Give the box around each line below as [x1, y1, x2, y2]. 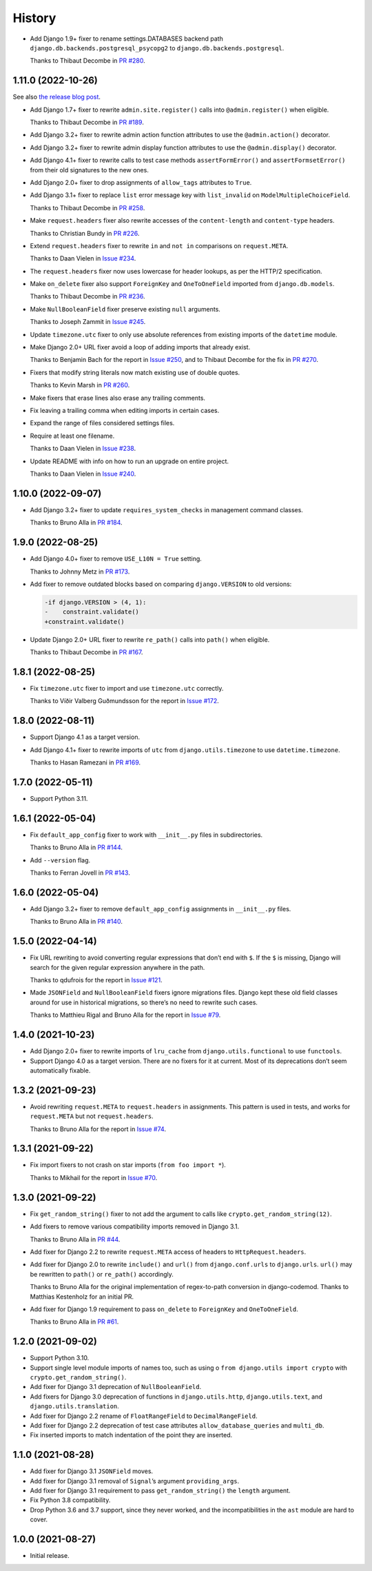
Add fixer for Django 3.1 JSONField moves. [30, 1467, 154, 1475]
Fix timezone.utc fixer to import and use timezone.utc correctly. [30, 684, 224, 692]
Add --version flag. [30, 855, 91, 864]
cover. [30, 1515, 48, 1523]
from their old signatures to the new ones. [30, 165, 149, 174]
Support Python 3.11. [30, 794, 88, 802]
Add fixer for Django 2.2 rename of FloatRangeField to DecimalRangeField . [30, 1412, 258, 1420]
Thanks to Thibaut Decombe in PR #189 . [30, 118, 144, 127]
